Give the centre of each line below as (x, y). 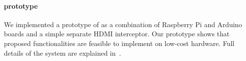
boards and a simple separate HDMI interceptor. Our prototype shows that (117, 34)
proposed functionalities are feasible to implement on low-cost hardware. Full (119, 43)
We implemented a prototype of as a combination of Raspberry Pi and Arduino (123, 24)
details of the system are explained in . (63, 53)
